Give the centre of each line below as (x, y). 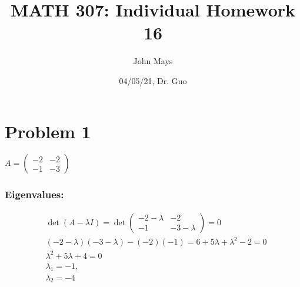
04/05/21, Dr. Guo (153, 80)
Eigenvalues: (34, 194)
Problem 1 (48, 131)
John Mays (153, 61)
